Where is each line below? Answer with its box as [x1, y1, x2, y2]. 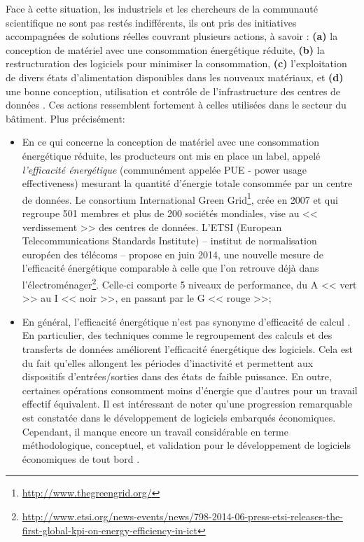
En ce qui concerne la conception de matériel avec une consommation [22, 134, 319, 149]
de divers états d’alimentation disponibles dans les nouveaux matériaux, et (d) [6, 69, 344, 84]
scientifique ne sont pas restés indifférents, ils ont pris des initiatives [6, 15, 297, 29]
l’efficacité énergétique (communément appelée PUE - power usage [22, 162, 307, 176]
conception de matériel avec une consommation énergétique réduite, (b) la [6, 42, 325, 57]
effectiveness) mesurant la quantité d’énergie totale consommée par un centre [22, 176, 353, 190]
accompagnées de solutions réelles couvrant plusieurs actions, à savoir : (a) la [6, 29, 338, 43]
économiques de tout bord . [22, 451, 140, 466]
